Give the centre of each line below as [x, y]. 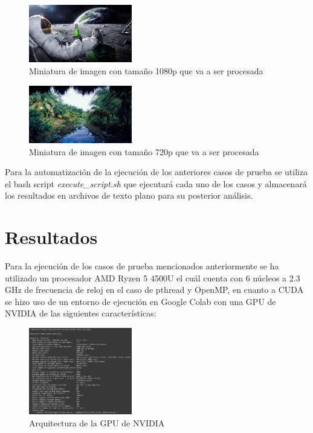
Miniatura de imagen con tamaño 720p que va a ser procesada [144, 151]
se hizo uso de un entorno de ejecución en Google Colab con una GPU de [140, 301]
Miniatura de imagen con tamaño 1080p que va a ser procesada [146, 70]
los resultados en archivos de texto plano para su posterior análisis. [129, 195]
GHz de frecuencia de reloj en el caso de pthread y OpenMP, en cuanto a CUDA [154, 290]
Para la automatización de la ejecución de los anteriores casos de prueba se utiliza [156, 172]
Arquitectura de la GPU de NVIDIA [97, 422]
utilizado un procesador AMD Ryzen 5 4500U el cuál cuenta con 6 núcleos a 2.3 [153, 277]
